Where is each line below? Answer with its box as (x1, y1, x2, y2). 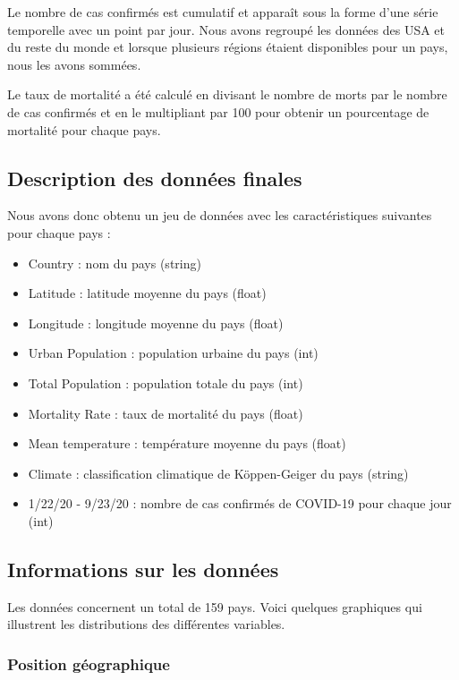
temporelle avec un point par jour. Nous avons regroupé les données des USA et (7, 20, 446, 38)
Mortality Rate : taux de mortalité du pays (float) (28, 404, 303, 422)
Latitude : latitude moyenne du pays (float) (28, 284, 267, 302)
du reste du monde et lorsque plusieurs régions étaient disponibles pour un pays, (7, 38, 448, 56)
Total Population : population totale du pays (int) (28, 373, 303, 392)
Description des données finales (7, 164, 302, 191)
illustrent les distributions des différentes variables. (7, 615, 285, 633)
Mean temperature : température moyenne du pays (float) (28, 434, 346, 453)
